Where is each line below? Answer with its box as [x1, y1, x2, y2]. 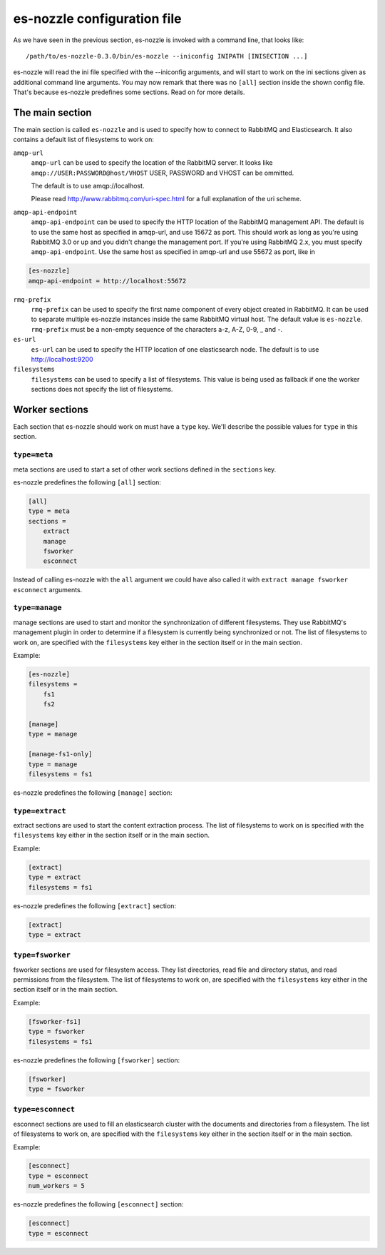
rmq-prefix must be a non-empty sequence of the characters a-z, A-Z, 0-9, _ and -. [31, 325, 283, 333]
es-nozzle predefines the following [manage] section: [13, 788, 173, 797]
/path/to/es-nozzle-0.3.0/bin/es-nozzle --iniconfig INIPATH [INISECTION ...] [26, 52, 308, 60]
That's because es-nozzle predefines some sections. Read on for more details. [13, 88, 245, 96]
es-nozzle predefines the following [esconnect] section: [13, 1200, 184, 1209]
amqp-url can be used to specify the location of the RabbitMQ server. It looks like [31, 158, 274, 167]
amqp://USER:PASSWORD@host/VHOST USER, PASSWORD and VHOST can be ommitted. [31, 168, 294, 177]
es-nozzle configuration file [13, 11, 182, 26]
